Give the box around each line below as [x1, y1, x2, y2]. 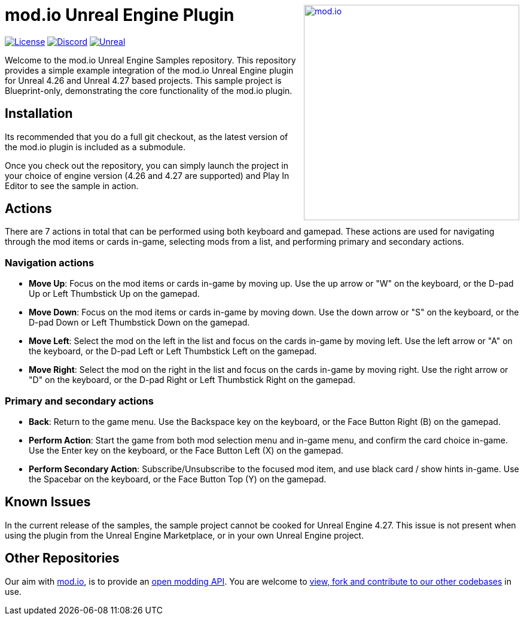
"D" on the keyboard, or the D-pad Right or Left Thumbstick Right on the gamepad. [29, 375, 356, 385]
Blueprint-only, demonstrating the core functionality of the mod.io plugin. [5, 85, 293, 96]
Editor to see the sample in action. [5, 180, 139, 191]
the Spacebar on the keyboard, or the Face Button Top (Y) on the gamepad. [29, 473, 327, 484]
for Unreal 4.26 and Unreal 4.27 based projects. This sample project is [5, 75, 282, 86]
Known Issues [5, 494, 91, 510]
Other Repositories [5, 551, 120, 566]
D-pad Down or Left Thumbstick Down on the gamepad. [29, 317, 250, 328]
